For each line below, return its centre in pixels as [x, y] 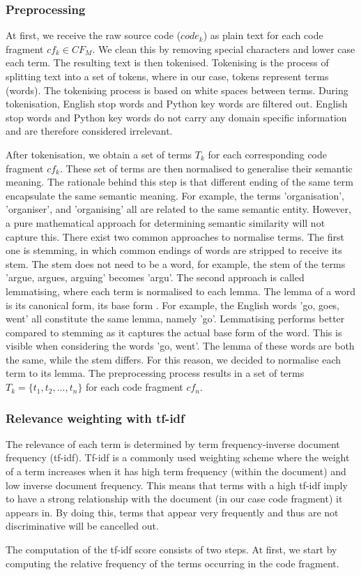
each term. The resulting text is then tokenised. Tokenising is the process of [167, 62]
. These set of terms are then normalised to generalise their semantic [206, 168]
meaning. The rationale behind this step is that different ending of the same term [179, 182]
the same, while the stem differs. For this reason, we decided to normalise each [174, 359]
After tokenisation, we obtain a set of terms [99, 154]
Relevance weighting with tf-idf [95, 418]
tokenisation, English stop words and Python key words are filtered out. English [177, 104]
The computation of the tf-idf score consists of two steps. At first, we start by [171, 550]
